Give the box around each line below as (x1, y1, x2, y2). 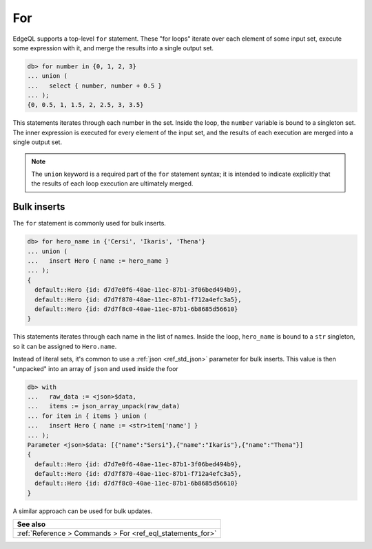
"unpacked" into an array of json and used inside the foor (12, 364, 178, 372)
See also (17, 519, 46, 529)
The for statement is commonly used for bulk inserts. (12, 219, 167, 228)
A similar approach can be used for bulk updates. (12, 507, 153, 515)
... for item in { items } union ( (27, 412, 147, 420)
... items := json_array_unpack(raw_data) (27, 402, 180, 410)
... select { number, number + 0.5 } (27, 81, 162, 90)
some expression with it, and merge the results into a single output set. (12, 43, 214, 52)
